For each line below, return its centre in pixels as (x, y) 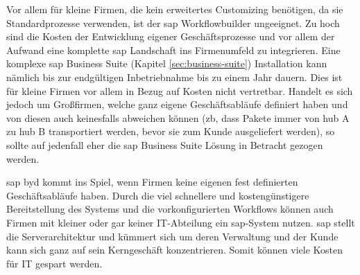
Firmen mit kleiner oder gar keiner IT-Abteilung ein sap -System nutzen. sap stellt (181, 222)
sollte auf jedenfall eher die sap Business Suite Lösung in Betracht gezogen (165, 144)
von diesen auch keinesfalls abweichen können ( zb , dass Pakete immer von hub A (178, 117)
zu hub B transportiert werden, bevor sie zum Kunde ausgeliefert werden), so (171, 131)
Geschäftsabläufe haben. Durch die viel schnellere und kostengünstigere (158, 195)
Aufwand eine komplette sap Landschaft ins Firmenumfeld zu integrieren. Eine (173, 50)
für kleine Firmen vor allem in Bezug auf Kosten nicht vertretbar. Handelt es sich (180, 90)
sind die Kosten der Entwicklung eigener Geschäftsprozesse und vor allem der (171, 36)
